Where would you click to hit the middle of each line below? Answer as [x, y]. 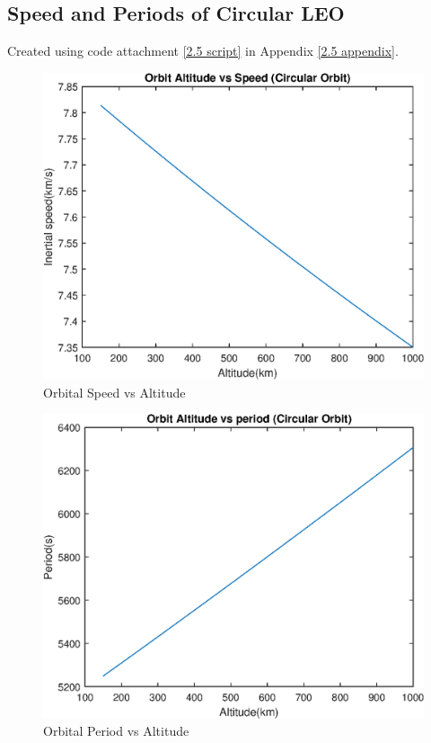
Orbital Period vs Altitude [116, 731]
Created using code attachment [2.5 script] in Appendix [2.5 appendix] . [203, 51]
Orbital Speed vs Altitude [114, 392]
